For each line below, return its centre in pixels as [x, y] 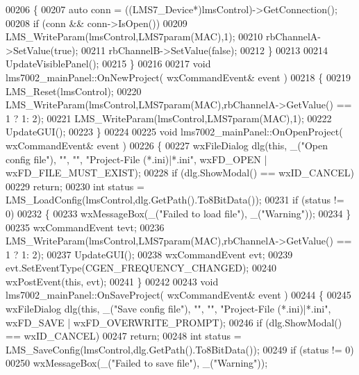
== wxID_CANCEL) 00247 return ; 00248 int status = [124, 336]
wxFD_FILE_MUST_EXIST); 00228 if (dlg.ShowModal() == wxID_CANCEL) [180, 173]
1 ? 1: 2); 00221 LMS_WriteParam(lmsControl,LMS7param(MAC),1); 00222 [169, 118]
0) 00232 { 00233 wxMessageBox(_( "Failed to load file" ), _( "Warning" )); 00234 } [178, 213]
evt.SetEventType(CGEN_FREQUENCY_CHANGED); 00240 [141, 268]
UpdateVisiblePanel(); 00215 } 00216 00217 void [108, 64]
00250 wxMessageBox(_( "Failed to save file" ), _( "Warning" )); [137, 363]
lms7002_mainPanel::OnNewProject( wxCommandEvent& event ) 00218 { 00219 [178, 77]
